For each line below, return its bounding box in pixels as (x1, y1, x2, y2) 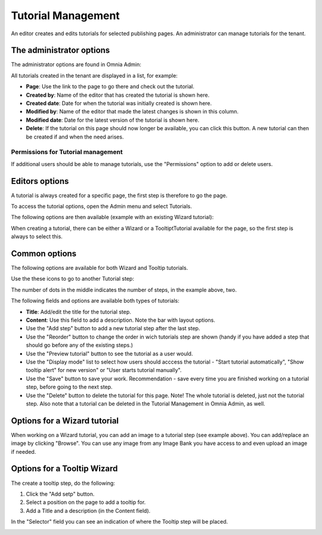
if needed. (11, 448, 36, 455)
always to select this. (11, 233, 63, 240)
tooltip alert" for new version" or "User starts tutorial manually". (26, 367, 182, 374)
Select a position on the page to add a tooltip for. (26, 499, 146, 506)
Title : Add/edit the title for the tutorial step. (26, 308, 131, 315)
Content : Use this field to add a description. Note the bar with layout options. (26, 316, 216, 324)
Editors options (11, 176, 69, 186)
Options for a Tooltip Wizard (11, 463, 118, 474)
